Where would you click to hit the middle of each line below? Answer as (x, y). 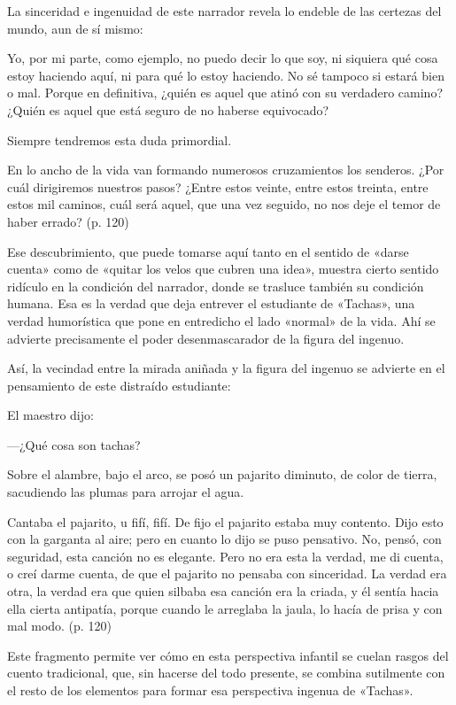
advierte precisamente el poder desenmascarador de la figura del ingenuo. (206, 338)
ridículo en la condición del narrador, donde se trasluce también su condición (216, 286)
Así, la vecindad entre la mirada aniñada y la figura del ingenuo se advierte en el (226, 368)
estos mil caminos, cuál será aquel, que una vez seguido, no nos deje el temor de (224, 204)
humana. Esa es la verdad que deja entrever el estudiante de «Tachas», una (211, 303)
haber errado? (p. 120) (68, 221)
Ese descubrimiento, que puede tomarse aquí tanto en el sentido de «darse (208, 251)
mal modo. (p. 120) (59, 626)
